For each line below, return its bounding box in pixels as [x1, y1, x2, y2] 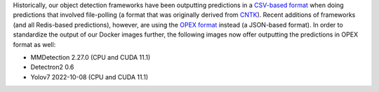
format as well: [13, 40, 56, 48]
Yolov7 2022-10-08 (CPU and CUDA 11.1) [30, 72, 149, 81]
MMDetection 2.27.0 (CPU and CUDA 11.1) [30, 53, 151, 61]
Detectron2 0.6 [30, 63, 74, 72]
